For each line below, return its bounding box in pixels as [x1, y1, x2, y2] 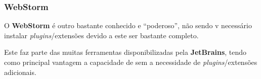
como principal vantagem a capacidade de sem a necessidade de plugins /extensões [4, 57, 257, 67]
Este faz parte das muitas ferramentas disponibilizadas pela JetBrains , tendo [4, 47, 247, 57]
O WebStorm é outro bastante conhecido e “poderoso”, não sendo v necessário [4, 20, 252, 31]
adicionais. [4, 66, 36, 77]
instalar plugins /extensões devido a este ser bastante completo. [4, 30, 199, 40]
